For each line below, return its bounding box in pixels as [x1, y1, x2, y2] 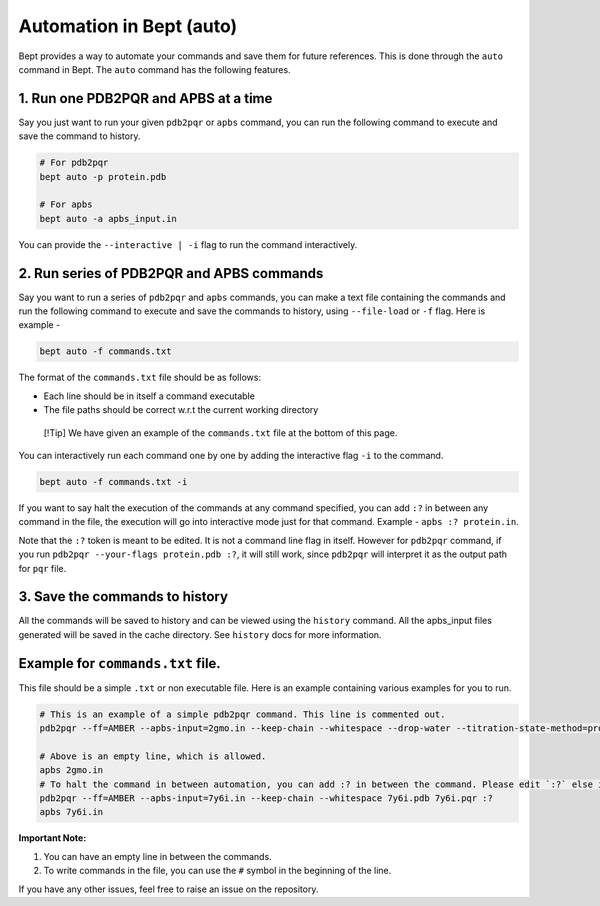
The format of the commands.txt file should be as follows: [18, 371, 262, 384]
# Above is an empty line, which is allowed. [39, 750, 267, 762]
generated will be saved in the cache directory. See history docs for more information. [18, 628, 382, 640]
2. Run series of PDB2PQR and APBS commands [18, 265, 324, 282]
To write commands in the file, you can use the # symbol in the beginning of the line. [43, 865, 392, 877]
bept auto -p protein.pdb [39, 171, 167, 182]
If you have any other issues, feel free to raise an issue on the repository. [18, 883, 319, 895]
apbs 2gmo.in [39, 765, 104, 776]
